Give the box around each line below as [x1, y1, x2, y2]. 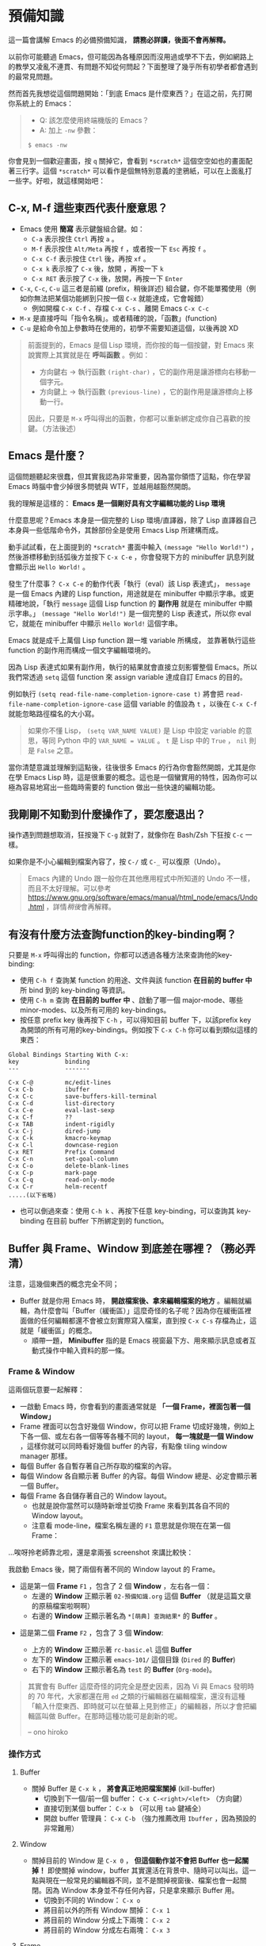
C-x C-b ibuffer [8, 1085, 90, 1094]
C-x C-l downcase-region [8, 1141, 119, 1150]
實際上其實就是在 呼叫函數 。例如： [34, 350, 150, 360]
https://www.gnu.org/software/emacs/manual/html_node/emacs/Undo [27, 892, 258, 902]
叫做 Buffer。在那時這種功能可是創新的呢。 [41, 1712, 182, 1721]
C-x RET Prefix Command [8, 1148, 115, 1156]
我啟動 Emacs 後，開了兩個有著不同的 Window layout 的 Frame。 [8, 1565, 220, 1574]
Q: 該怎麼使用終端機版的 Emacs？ [39, 115, 150, 125]
